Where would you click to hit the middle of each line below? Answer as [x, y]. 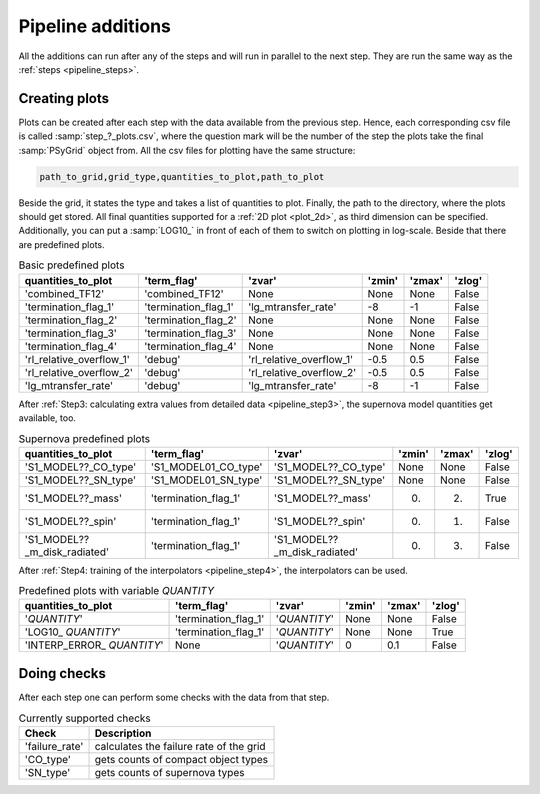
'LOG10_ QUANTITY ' [72, 632]
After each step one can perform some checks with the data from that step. [174, 697]
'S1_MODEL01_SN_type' [206, 480]
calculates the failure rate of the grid [180, 746]
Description [123, 733]
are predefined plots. [61, 244]
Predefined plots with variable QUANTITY [116, 591]
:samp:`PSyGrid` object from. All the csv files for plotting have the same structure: [187, 150]
